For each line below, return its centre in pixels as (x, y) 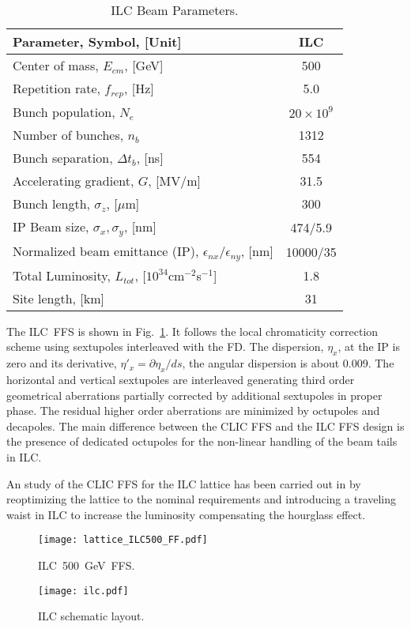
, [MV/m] (175, 180)
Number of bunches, (68, 134)
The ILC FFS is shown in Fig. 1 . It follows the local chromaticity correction (192, 331)
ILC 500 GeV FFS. (87, 565)
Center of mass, (56, 65)
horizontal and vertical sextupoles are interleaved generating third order (181, 379)
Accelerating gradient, (74, 180)
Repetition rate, (57, 88)
